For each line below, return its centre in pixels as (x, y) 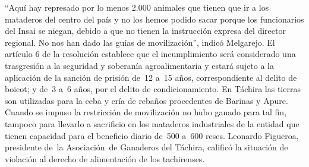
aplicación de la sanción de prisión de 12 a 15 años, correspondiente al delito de (151, 77)
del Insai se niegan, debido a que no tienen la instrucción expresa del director (145, 31)
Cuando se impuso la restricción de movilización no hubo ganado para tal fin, (146, 112)
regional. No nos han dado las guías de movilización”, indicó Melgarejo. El (140, 42)
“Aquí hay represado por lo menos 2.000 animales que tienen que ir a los (137, 7)
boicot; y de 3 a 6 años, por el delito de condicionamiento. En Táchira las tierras (153, 89)
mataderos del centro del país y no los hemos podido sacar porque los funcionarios (154, 19)
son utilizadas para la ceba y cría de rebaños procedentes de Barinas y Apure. (146, 100)
